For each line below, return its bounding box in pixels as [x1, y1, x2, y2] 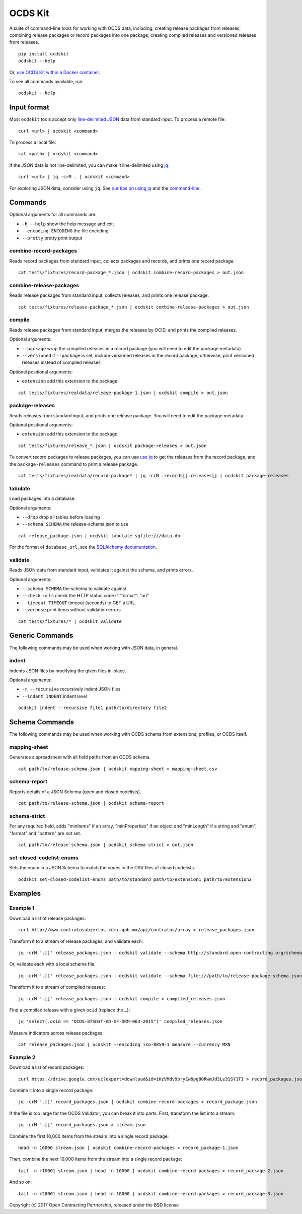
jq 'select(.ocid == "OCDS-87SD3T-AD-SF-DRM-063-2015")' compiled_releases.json [18, 1018, 223, 1025]
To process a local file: [9, 139, 56, 145]
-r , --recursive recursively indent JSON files [22, 686, 121, 692]
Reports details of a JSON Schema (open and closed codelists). [9, 789, 141, 795]
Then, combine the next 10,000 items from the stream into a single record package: [9, 1156, 182, 1162]
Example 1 [9, 905, 35, 912]
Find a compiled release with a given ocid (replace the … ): [9, 1007, 130, 1013]
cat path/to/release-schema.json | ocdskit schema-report [18, 800, 165, 806]
